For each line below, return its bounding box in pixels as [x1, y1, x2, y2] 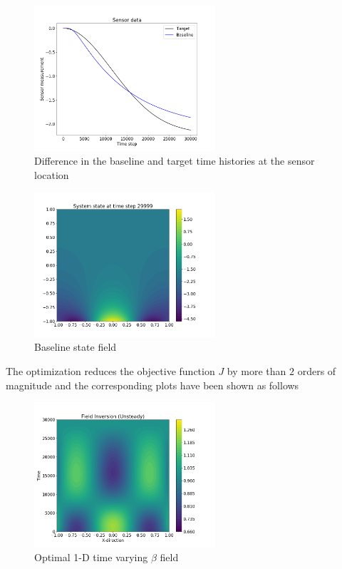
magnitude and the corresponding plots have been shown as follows [6, 377, 299, 392]
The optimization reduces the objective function [6, 363, 215, 378]
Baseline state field [34, 339, 117, 354]
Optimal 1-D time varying [34, 550, 148, 565]
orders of [297, 363, 336, 378]
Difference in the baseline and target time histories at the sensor [34, 153, 315, 168]
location [34, 167, 69, 182]
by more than [227, 363, 286, 378]
